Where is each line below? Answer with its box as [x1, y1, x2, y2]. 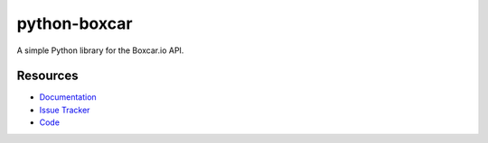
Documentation [39, 92, 97, 103]
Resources [16, 68, 79, 84]
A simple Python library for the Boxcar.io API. [16, 45, 184, 56]
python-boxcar [16, 13, 133, 33]
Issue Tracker [39, 104, 90, 115]
